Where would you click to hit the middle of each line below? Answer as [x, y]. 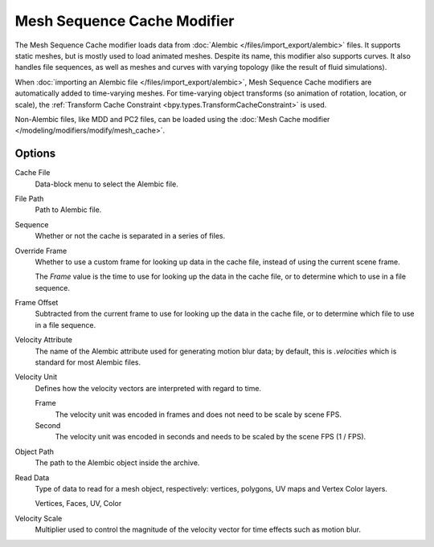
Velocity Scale [39, 518]
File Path [29, 198]
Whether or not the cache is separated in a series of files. [130, 236]
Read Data [32, 477]
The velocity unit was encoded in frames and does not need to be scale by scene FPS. [198, 414]
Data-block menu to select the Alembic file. [106, 184]
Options [35, 154]
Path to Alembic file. [68, 210]
